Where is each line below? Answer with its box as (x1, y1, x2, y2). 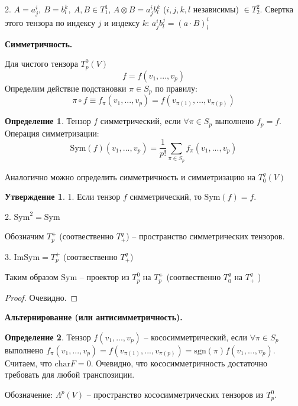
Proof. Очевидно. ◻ (5, 291, 78, 303)
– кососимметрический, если (144, 330, 247, 343)
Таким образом (5, 271, 59, 283)
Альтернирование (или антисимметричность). (5, 311, 183, 323)
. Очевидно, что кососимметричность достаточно (90, 356, 268, 369)
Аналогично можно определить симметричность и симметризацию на (5, 170, 256, 183)
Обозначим (5, 230, 44, 242)
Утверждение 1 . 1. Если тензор (5, 190, 121, 203)
